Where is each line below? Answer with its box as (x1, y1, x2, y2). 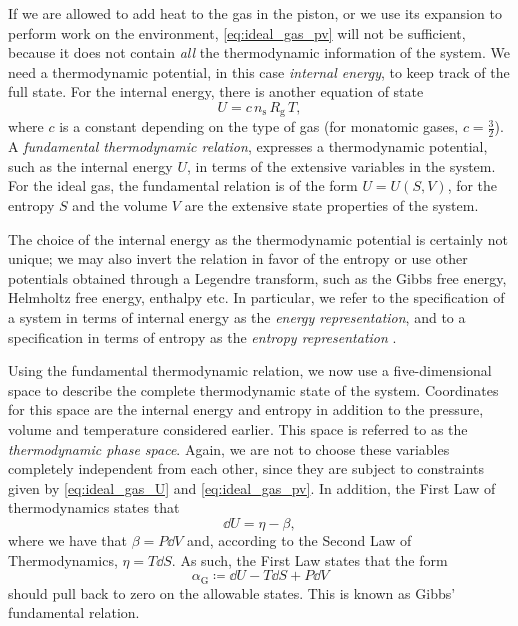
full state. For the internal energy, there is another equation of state (8, 81, 424, 102)
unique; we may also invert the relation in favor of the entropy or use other (8, 248, 468, 269)
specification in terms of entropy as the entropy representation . (8, 326, 397, 347)
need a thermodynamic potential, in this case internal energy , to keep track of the (8, 61, 510, 82)
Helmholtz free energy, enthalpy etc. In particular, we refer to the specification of (8, 287, 505, 308)
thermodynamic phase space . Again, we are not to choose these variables (8, 438, 450, 459)
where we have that (8, 529, 128, 550)
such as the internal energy (8, 155, 173, 176)
